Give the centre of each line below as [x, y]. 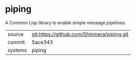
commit [16, 42]
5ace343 [42, 42]
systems [17, 50]
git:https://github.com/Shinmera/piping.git [80, 34]
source [15, 34]
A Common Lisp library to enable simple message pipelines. [66, 23]
